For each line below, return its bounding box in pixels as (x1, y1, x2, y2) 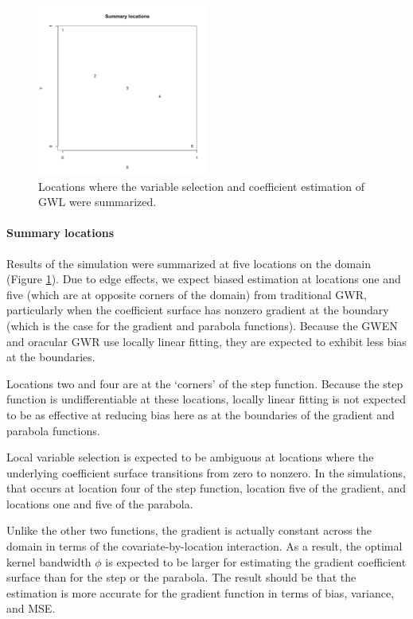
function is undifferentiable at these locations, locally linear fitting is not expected (6, 391, 407, 407)
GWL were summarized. (38, 193, 157, 210)
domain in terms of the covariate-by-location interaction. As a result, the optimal (6, 538, 403, 555)
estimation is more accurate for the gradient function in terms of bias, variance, (6, 584, 395, 601)
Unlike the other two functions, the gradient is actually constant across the (6, 522, 372, 539)
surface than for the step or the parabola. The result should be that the (6, 569, 357, 586)
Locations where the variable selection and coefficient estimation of (38, 177, 364, 194)
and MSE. (6, 600, 56, 617)
